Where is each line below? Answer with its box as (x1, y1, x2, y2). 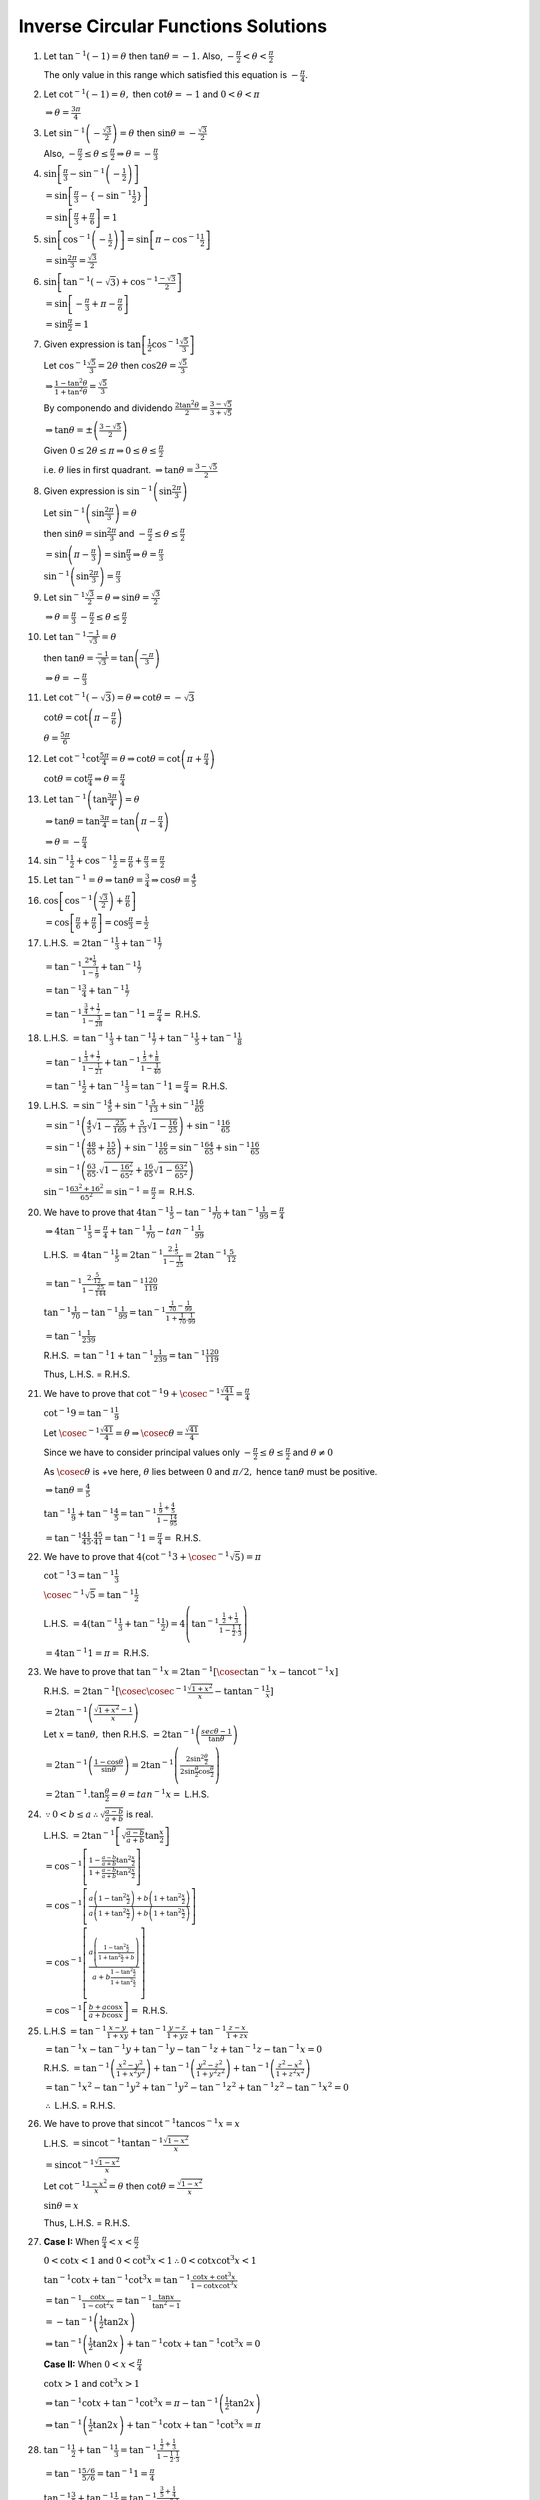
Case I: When (43, 2235, 100, 2247)
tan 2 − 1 (151, 2299, 181, 2310)
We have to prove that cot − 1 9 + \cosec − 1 (43, 1386, 221, 1399)
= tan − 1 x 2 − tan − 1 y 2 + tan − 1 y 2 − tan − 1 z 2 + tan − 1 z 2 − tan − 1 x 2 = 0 (45, 2080, 349, 2094)
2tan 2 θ (174, 399, 200, 410)
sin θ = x (43, 2200, 79, 2211)
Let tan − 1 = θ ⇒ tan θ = (43, 873, 144, 886)
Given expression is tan (43, 338, 142, 350)
